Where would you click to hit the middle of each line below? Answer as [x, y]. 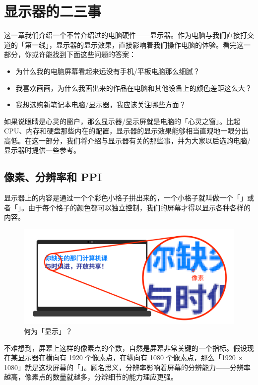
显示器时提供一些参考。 [42, 150]
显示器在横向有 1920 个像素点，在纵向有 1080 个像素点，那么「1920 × [130, 357]
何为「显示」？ [48, 331]
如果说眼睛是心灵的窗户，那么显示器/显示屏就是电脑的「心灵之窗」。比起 [122, 121]
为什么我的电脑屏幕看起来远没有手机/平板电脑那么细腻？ [108, 71]
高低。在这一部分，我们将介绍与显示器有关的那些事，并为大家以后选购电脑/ [127, 140]
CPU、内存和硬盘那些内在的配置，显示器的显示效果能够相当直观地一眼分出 [126, 131]
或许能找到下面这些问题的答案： [84, 54]
